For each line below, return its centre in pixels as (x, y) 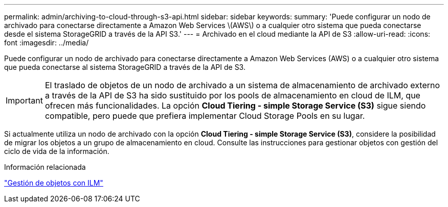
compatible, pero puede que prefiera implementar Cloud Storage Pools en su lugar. (205, 116)
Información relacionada (45, 167)
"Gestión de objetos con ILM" (54, 183)
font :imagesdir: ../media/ (47, 43)
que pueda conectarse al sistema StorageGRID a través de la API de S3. (125, 67)
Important (24, 100)
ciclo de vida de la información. (57, 151)
